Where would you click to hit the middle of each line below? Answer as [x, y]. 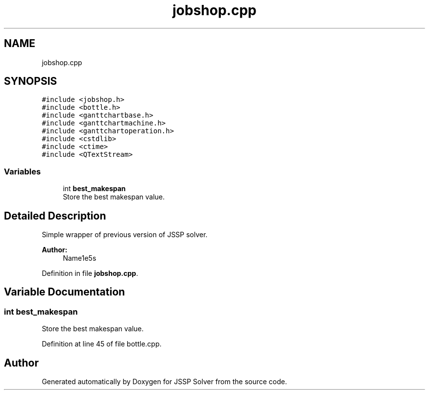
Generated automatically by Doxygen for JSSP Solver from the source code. [165, 382]
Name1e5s [80, 258]
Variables [23, 171]
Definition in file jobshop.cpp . [90, 273]
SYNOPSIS [31, 81]
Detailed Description [55, 216]
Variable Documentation [65, 292]
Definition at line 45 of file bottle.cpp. [102, 344]
